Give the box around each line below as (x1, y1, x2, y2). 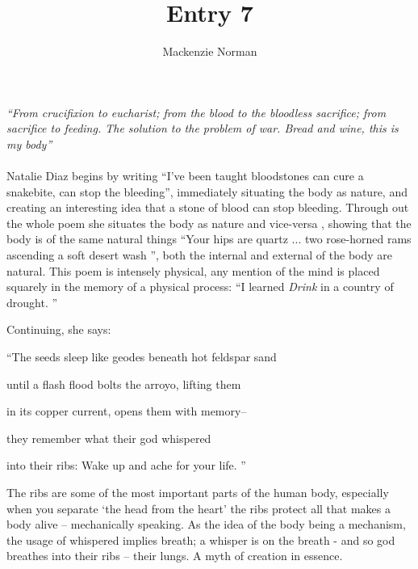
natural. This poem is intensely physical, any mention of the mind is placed (6, 262, 380, 279)
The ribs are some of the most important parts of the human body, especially (6, 484, 389, 500)
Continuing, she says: (6, 321, 111, 338)
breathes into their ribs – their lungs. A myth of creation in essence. (6, 547, 343, 564)
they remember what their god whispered (6, 429, 211, 446)
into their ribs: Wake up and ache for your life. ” (6, 457, 246, 474)
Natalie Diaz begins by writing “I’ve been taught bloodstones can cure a (6, 167, 364, 184)
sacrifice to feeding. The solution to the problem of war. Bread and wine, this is (6, 120, 399, 137)
